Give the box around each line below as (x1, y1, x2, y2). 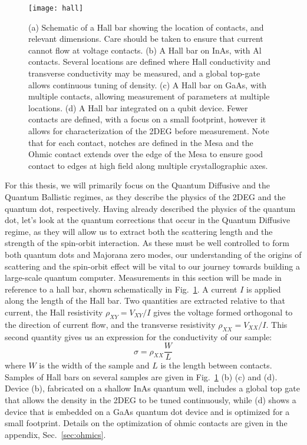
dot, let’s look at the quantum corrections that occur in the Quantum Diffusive (5, 214, 291, 226)
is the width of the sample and (39, 359, 150, 371)
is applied (246, 283, 281, 295)
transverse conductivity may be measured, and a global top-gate (28, 67, 260, 79)
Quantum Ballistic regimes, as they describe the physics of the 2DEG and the (5, 190, 286, 202)
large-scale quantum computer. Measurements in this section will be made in (5, 271, 282, 284)
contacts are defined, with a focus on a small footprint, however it (28, 113, 266, 125)
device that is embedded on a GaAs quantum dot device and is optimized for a (5, 405, 290, 417)
